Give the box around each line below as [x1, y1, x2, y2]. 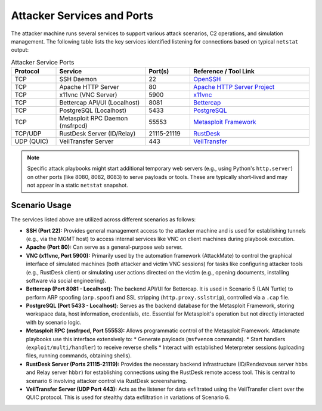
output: [11, 47, 29, 54]
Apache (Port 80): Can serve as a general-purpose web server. [26, 243, 183, 251]
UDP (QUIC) [14, 137, 49, 146]
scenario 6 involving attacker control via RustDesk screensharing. [26, 377, 187, 384]
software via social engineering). [26, 277, 107, 284]
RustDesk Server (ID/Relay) [59, 129, 136, 138]
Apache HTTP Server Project [193, 83, 275, 91]
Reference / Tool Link [193, 67, 255, 76]
